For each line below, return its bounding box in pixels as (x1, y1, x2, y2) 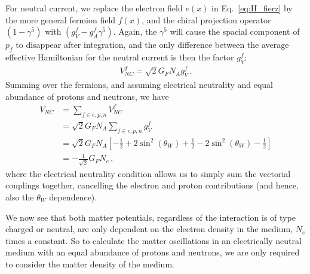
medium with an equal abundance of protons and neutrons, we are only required (5, 246, 300, 258)
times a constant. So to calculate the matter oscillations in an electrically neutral (5, 234, 302, 246)
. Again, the (113, 25, 157, 38)
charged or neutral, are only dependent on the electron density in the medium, (5, 223, 293, 235)
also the (5, 191, 34, 203)
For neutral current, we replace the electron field (5, 2, 183, 14)
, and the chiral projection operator (142, 13, 271, 26)
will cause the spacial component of (170, 25, 300, 38)
